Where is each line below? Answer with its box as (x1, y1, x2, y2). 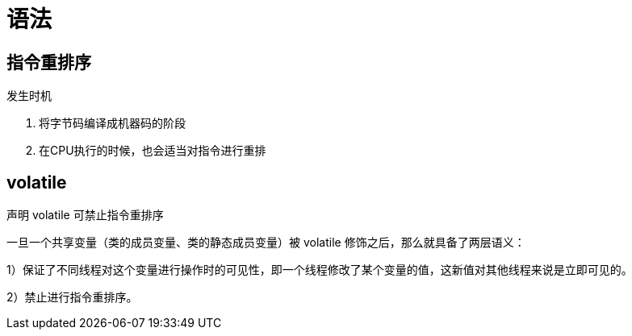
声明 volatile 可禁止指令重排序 (6, 208, 164, 222)
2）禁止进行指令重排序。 (6, 290, 138, 305)
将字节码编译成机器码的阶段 (39, 116, 186, 131)
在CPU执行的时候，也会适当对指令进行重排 (39, 143, 266, 158)
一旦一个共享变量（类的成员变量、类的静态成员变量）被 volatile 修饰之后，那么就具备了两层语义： (6, 235, 525, 250)
